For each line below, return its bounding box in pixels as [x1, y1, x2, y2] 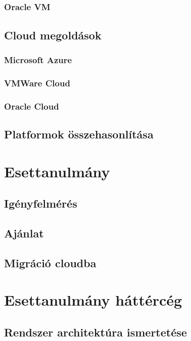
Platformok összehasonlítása [4, 126, 154, 141]
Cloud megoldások [4, 27, 102, 42]
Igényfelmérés [4, 196, 77, 211]
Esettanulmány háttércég [4, 289, 182, 310]
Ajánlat [4, 225, 44, 240]
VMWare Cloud [4, 76, 70, 89]
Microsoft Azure [4, 54, 72, 66]
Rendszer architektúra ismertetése [4, 324, 187, 339]
